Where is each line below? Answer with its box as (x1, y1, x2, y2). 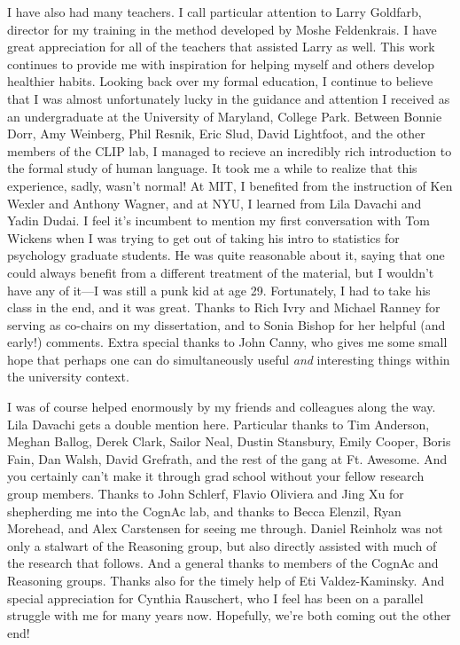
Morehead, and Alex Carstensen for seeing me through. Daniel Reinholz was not (7, 519, 443, 538)
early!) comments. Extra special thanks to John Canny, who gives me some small (7, 333, 448, 351)
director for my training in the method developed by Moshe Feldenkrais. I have (7, 20, 437, 38)
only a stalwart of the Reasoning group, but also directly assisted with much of (7, 536, 437, 555)
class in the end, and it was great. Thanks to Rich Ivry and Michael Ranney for (7, 298, 441, 317)
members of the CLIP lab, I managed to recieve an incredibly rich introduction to (7, 141, 452, 160)
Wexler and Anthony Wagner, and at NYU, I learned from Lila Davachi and (7, 193, 422, 212)
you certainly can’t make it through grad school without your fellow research (7, 467, 425, 485)
